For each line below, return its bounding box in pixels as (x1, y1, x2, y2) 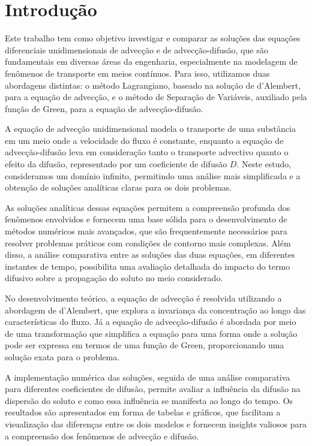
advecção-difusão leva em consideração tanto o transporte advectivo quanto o (5, 146, 289, 158)
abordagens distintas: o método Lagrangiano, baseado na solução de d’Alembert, (5, 79, 301, 91)
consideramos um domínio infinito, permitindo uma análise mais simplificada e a (5, 169, 301, 182)
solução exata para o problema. (5, 350, 120, 363)
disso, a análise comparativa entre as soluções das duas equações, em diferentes (5, 248, 295, 261)
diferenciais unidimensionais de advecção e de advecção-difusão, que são (5, 43, 268, 56)
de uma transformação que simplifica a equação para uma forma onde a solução (5, 327, 298, 339)
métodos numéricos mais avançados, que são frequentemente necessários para (5, 225, 287, 237)
